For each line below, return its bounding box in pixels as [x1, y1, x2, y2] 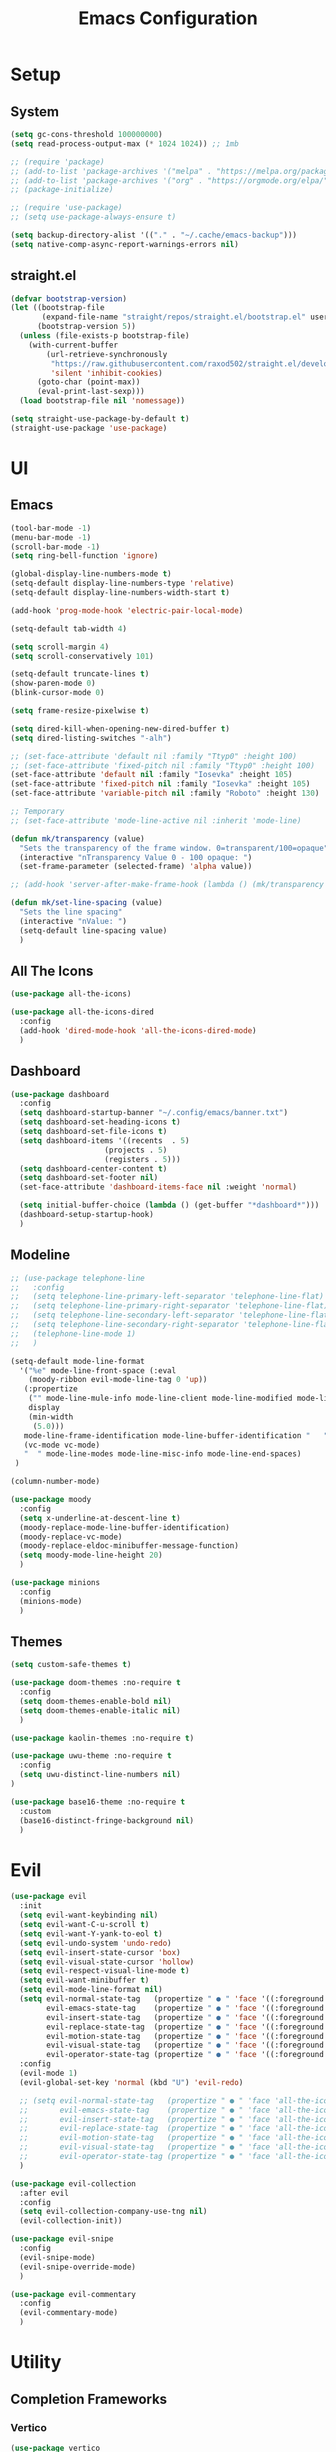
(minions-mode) [19, 1596, 83, 1606]
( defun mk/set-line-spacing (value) [10, 898, 163, 908]
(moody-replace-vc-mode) [19, 1532, 123, 1542]
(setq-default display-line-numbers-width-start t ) [10, 588, 230, 598]
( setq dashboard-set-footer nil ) [19, 1173, 159, 1183]
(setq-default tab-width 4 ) [10, 623, 128, 634]
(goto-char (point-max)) [36, 377, 141, 387]
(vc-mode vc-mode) [23, 1440, 101, 1450]
